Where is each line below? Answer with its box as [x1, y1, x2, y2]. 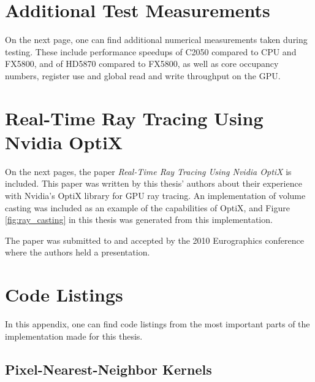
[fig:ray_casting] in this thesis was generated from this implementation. [5, 213, 273, 226]
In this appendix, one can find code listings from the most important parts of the [5, 318, 310, 330]
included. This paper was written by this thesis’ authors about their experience [5, 177, 302, 190]
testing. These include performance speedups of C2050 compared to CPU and [5, 45, 297, 58]
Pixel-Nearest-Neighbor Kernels [5, 359, 212, 378]
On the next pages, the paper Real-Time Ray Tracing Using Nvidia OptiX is [5, 165, 292, 177]
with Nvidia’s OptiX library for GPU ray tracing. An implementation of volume [5, 189, 306, 201]
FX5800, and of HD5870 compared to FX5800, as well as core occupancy [5, 57, 279, 70]
